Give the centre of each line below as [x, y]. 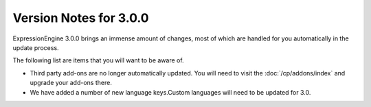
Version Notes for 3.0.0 [81, 18]
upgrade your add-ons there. [71, 83]
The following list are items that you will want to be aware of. [99, 60]
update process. [36, 47]
